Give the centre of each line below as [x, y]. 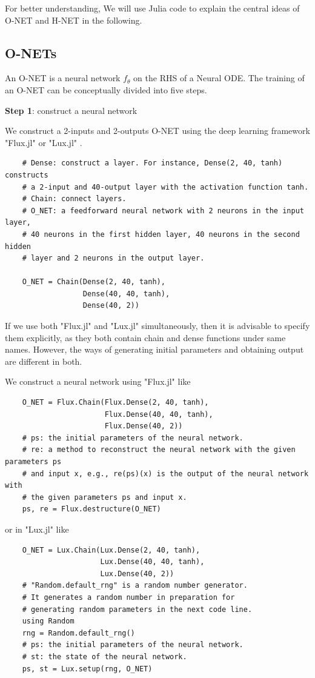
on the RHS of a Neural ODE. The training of [219, 78]
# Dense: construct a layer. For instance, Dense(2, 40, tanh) [152, 163]
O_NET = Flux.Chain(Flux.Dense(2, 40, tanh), [115, 403]
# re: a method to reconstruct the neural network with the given [159, 450]
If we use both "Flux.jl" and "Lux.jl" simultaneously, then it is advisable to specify [157, 326]
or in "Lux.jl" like [37, 529]
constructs [27, 175]
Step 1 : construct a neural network [71, 110]
